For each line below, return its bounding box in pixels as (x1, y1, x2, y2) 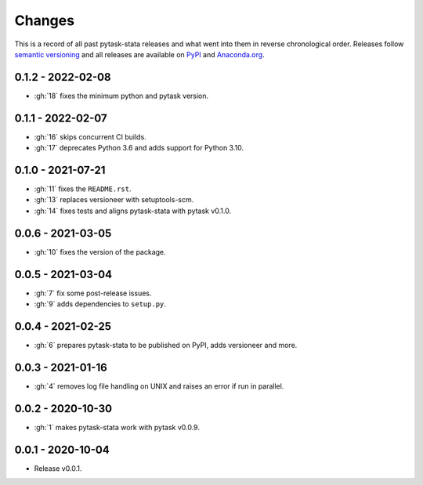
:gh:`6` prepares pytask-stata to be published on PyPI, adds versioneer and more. (34, 340, 298, 349)
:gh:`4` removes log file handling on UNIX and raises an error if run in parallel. (34, 381, 284, 391)
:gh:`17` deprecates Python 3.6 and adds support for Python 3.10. (34, 143, 244, 153)
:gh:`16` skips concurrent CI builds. (34, 132, 146, 141)
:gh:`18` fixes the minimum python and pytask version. (34, 91, 209, 100)
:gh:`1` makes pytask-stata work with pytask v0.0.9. (34, 422, 200, 432)
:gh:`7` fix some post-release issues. (34, 288, 152, 298)
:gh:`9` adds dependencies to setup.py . (34, 299, 166, 309)
